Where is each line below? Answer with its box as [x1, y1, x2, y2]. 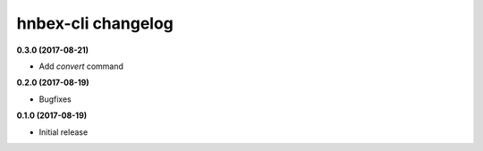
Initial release [38, 126, 89, 138]
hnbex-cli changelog [16, 13, 174, 33]
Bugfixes [38, 94, 72, 105]
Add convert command [38, 61, 124, 71]
